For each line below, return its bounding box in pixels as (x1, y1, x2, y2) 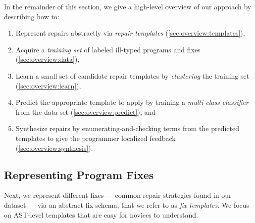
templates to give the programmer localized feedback (15, 133, 176, 143)
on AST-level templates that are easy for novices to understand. (4, 209, 199, 220)
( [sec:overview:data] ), (15, 54, 80, 64)
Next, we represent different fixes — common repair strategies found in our (4, 190, 232, 200)
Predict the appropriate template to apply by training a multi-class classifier (15, 97, 249, 107)
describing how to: (4, 11, 59, 21)
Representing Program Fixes (4, 167, 154, 182)
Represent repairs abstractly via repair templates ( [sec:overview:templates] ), (15, 28, 245, 38)
